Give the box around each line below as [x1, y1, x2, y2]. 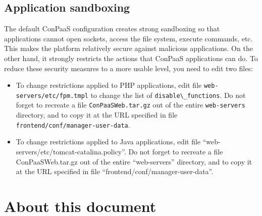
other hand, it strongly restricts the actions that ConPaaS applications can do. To [4, 52, 258, 63]
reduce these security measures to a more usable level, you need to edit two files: [4, 63, 253, 73]
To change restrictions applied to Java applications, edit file [16, 136, 201, 147]
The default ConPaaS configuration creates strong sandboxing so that [4, 23, 220, 34]
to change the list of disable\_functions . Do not [90, 89, 246, 100]
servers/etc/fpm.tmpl [16, 92, 88, 99]
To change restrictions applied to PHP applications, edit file [16, 80, 202, 90]
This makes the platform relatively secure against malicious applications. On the [4, 43, 253, 53]
